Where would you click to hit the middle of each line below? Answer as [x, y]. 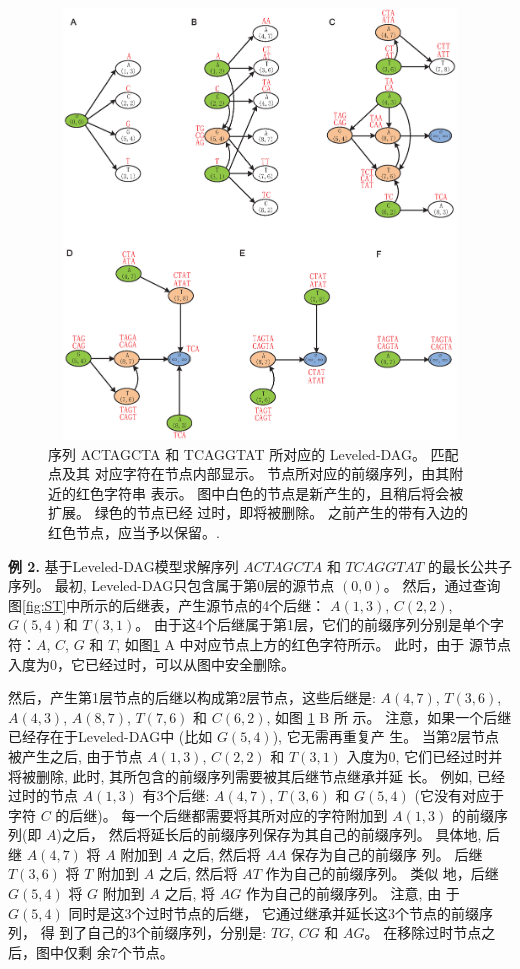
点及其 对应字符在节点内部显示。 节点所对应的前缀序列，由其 [249, 473]
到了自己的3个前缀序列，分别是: [163, 932]
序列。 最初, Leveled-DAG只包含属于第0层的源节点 [171, 585]
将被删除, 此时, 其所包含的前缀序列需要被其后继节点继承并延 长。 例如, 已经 [256, 775]
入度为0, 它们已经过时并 [424, 755]
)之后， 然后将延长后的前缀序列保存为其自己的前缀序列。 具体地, [269, 834]
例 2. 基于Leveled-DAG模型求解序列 [123, 565]
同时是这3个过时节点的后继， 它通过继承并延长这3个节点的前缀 [274, 912]
